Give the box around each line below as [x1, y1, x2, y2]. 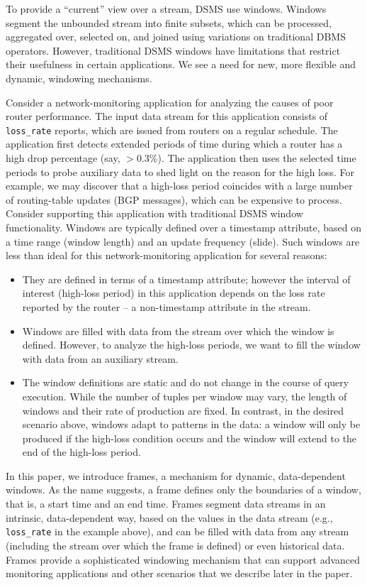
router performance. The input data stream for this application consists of [6, 109, 328, 124]
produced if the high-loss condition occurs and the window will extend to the [22, 430, 357, 445]
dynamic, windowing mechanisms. [6, 70, 152, 85]
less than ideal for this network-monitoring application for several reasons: [6, 248, 327, 263]
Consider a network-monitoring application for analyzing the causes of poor [6, 94, 334, 109]
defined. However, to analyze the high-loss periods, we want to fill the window [22, 337, 361, 352]
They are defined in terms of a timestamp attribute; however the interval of [22, 271, 351, 286]
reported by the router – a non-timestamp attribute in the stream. [22, 299, 311, 314]
